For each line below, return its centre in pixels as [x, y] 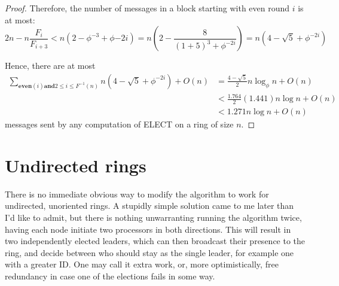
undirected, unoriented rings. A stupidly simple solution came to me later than [149, 206]
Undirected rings [76, 165]
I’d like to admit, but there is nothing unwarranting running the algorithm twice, [153, 217]
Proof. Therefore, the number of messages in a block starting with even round [147, 8]
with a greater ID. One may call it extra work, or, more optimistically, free [142, 264]
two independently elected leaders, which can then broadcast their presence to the [155, 241]
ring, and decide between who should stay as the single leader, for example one [149, 252]
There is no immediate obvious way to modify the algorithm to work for [137, 194]
